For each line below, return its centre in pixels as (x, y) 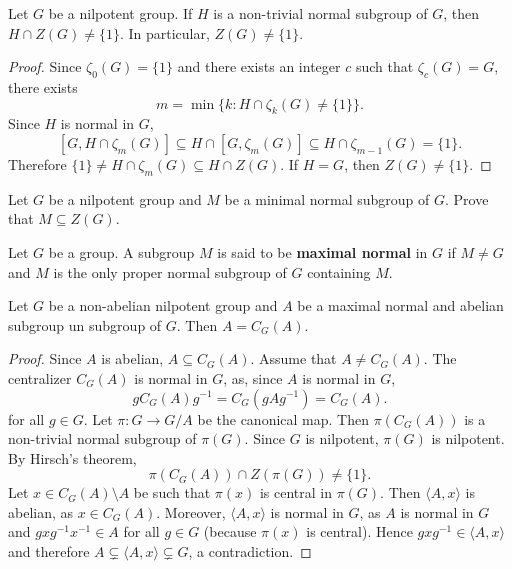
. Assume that (293, 358)
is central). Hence (359, 531)
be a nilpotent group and (125, 198)
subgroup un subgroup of (85, 324)
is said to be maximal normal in (322, 251)
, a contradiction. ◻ (250, 551)
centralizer (40, 377)
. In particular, (164, 32)
